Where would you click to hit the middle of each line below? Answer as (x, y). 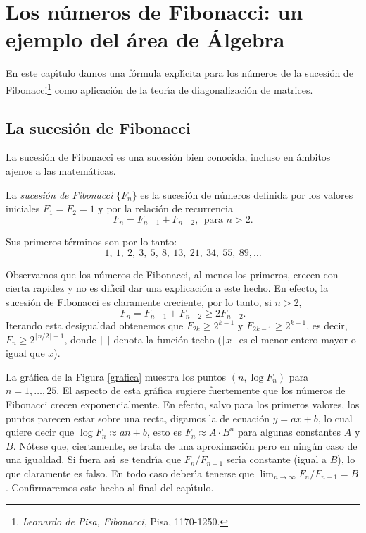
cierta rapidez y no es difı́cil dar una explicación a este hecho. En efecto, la (167, 288)
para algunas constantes (289, 432)
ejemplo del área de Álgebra (145, 39)
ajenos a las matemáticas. (61, 170)
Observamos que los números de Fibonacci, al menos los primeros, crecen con (172, 274)
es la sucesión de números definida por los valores (247, 194)
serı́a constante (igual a (276, 459)
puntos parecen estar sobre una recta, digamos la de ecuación (138, 418)
